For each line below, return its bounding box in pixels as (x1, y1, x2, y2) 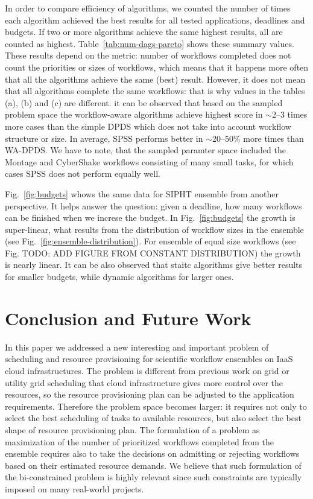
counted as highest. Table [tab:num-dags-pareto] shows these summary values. (5, 37, 294, 49)
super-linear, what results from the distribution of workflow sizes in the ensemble (5, 223, 304, 235)
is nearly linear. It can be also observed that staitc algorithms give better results (5, 258, 303, 271)
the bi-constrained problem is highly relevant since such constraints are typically (5, 471, 302, 483)
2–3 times (271, 108, 308, 121)
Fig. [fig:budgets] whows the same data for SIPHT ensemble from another (5, 187, 279, 200)
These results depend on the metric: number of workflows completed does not (5, 49, 291, 62)
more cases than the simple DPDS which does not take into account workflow (5, 119, 291, 132)
